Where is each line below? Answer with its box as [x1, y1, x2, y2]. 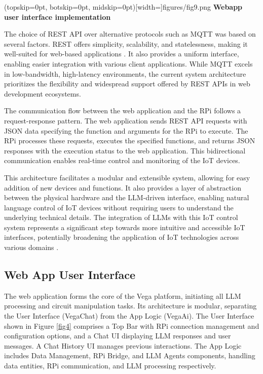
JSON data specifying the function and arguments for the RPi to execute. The [4, 125, 248, 136]
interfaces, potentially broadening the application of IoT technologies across [4, 232, 239, 242]
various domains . [4, 242, 59, 253]
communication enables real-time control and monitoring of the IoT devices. [4, 155, 240, 166]
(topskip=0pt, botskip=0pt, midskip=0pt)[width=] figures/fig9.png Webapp [4, 2, 243, 12]
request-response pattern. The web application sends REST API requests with [4, 115, 247, 126]
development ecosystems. [4, 88, 81, 99]
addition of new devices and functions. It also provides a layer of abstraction [4, 182, 241, 193]
